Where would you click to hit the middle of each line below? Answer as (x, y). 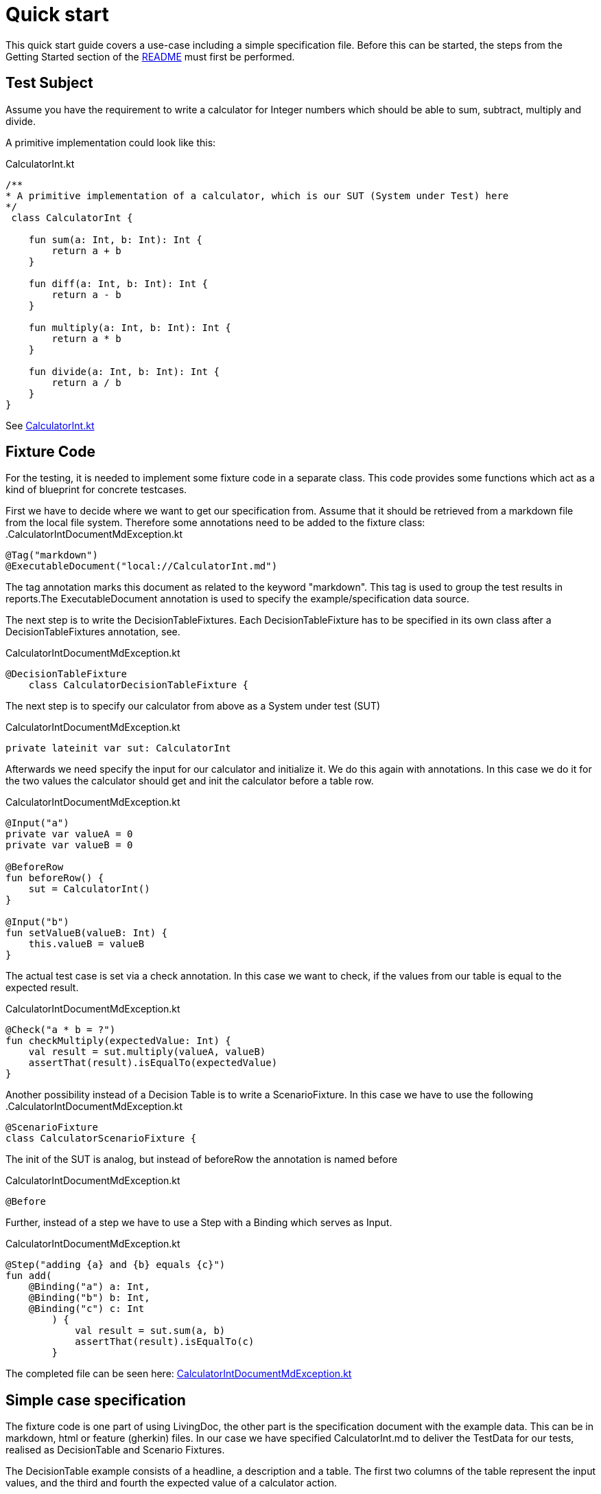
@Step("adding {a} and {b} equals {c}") (116, 1265)
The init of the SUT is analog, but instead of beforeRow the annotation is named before (202, 1159)
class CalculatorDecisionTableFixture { (139, 685)
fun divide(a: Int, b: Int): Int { (124, 371)
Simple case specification (96, 1400)
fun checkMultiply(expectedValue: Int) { (118, 1041)
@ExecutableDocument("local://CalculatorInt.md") (142, 566)
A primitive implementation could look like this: (111, 142)
